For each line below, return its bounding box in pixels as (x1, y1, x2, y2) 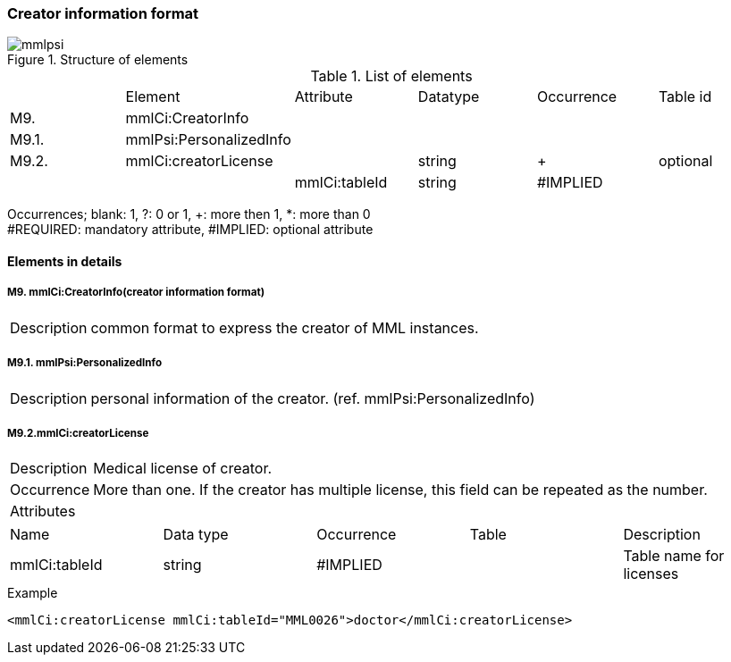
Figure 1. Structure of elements (7, 52, 189, 68)
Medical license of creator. (93, 459, 273, 478)
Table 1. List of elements (310, 67, 473, 86)
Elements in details (7, 253, 122, 269)
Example (7, 585, 58, 601)
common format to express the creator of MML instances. (90, 318, 479, 337)
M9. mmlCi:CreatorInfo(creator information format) (7, 286, 265, 299)
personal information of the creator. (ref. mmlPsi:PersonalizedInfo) (90, 389, 535, 407)
